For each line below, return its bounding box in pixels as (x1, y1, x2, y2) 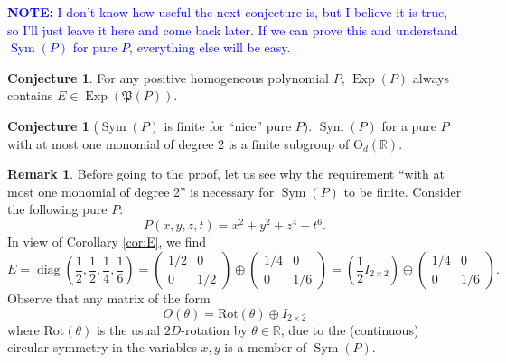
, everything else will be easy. (129, 38, 291, 57)
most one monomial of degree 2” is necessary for (7, 181, 275, 200)
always (412, 68, 449, 87)
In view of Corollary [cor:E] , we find (7, 232, 207, 251)
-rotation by (181, 320, 248, 339)
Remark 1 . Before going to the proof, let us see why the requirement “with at (7, 164, 445, 183)
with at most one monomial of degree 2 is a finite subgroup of (7, 134, 350, 153)
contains (7, 86, 53, 105)
